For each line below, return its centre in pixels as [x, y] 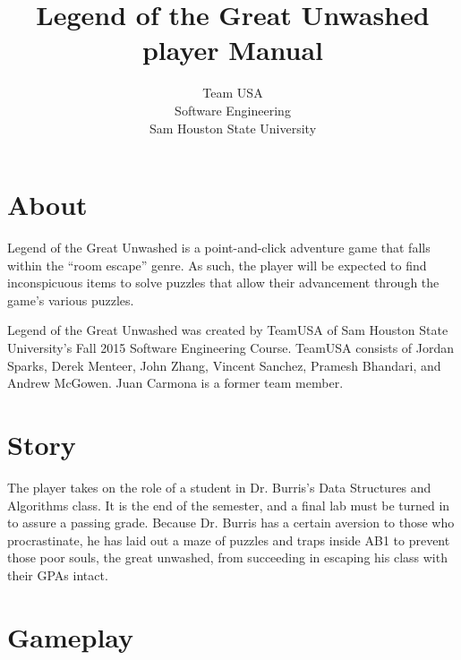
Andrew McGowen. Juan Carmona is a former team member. [175, 383]
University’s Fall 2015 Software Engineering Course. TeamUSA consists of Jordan [231, 347]
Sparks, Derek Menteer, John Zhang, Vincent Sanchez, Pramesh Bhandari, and [224, 365]
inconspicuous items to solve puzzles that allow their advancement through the [223, 283]
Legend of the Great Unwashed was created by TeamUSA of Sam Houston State [228, 330]
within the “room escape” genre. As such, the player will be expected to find [217, 265]
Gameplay [71, 636]
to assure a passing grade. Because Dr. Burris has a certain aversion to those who [231, 523]
